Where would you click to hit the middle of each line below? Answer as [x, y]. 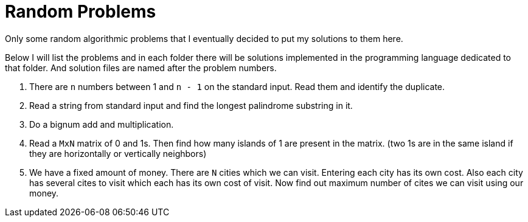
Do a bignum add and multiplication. [102, 124]
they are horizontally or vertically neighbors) [118, 153]
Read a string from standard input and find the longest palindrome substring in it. [191, 105]
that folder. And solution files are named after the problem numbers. [141, 68]
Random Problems [81, 12]
